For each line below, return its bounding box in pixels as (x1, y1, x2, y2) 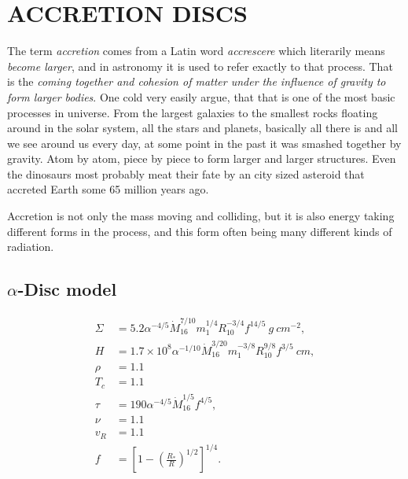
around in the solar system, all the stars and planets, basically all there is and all (7, 120, 398, 136)
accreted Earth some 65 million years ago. (7, 181, 209, 197)
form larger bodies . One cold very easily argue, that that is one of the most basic (7, 88, 395, 105)
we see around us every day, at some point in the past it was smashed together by (7, 134, 402, 151)
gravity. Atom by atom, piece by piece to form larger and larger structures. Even (7, 150, 396, 167)
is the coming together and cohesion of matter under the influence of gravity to (7, 73, 386, 90)
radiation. (7, 238, 54, 255)
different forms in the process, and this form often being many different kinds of (7, 223, 392, 239)
